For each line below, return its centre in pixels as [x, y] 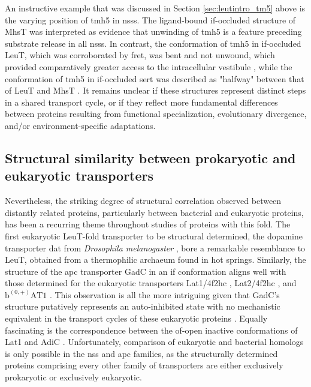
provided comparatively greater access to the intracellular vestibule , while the [149, 66]
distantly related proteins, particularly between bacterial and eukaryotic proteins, [154, 212]
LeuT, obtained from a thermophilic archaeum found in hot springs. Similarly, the [155, 259]
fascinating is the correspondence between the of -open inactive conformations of [151, 330]
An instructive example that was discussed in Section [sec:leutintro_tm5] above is [155, 8]
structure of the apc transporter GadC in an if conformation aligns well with [146, 271]
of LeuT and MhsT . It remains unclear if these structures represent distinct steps [155, 90]
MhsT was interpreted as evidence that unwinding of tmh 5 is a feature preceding [153, 31]
